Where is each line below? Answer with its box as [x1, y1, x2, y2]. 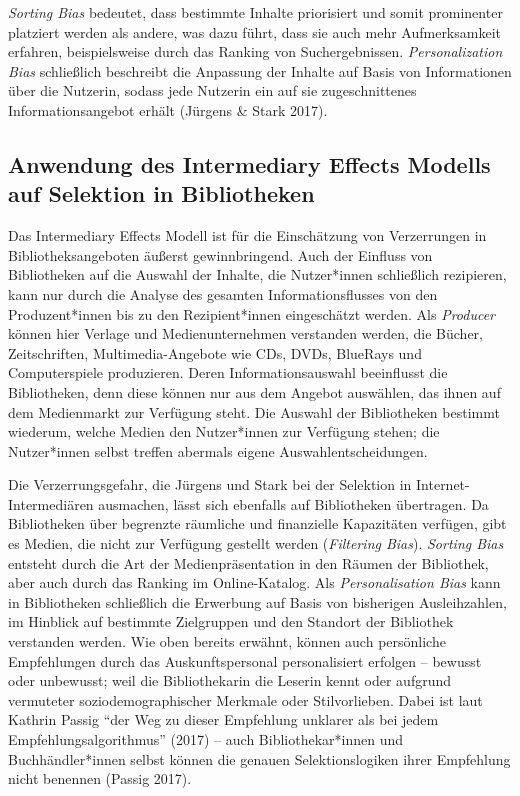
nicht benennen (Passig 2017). [8, 768, 192, 789]
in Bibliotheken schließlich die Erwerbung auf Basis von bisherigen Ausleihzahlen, [8, 591, 507, 612]
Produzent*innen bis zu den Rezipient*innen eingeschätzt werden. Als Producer [8, 303, 496, 324]
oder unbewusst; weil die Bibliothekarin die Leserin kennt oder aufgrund [8, 670, 452, 691]
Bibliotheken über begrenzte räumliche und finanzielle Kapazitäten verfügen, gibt [8, 513, 507, 534]
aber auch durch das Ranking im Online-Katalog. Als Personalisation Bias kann [8, 572, 501, 593]
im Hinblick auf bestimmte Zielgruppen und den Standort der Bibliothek [8, 611, 454, 632]
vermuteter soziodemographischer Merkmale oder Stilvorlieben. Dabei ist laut [8, 689, 483, 710]
